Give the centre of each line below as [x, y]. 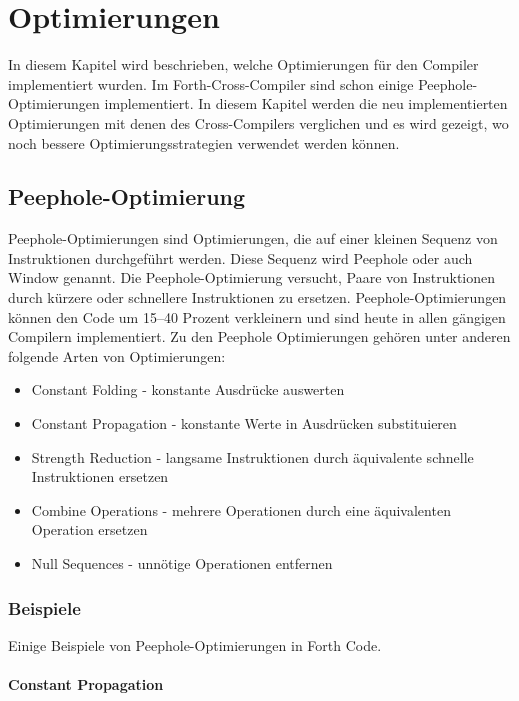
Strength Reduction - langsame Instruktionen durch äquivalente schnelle [252, 456]
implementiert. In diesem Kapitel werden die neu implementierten [306, 103]
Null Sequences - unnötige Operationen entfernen [182, 563]
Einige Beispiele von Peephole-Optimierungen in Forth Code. [195, 644]
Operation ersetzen [89, 529]
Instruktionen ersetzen [100, 476]
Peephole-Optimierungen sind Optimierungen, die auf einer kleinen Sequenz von [253, 238]
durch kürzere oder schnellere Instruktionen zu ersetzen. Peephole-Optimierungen [257, 297]
